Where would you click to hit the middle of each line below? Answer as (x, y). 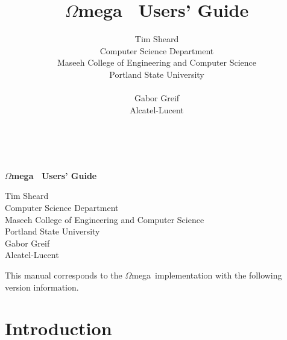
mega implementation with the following (207, 275)
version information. (42, 287)
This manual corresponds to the (64, 275)
